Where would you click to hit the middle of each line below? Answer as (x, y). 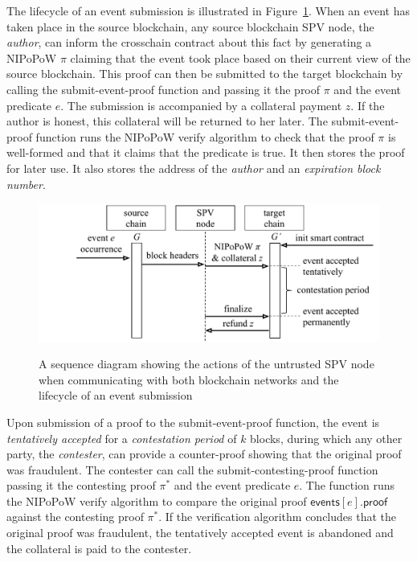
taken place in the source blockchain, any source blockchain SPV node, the (190, 26)
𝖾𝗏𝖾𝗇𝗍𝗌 (325, 502)
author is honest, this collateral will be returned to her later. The (167, 121)
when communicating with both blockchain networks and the (189, 379)
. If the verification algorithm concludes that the (277, 517)
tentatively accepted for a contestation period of (122, 438)
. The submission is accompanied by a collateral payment (201, 105)
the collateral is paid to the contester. (99, 548)
